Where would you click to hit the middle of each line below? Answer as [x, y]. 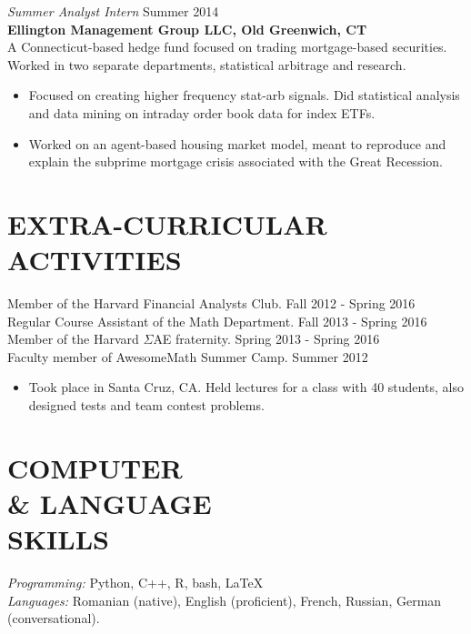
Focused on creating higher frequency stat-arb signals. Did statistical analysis [244, 95]
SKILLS [58, 539]
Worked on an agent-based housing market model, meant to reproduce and [237, 143]
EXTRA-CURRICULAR [167, 223]
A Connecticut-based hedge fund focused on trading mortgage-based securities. [227, 47]
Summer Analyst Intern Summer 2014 [113, 11]
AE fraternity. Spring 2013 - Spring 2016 [266, 339]
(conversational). [54, 618]
